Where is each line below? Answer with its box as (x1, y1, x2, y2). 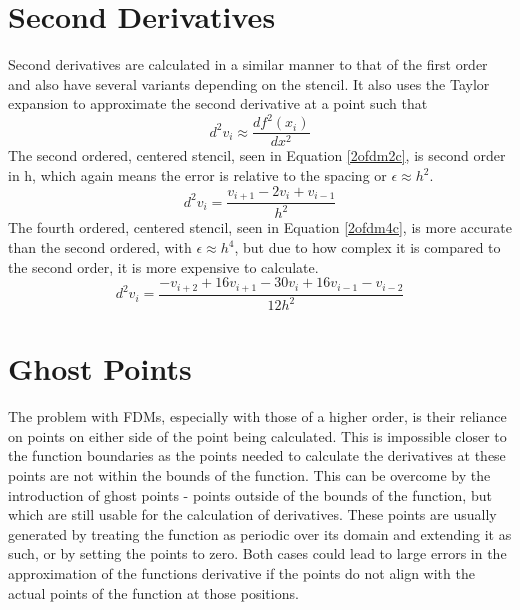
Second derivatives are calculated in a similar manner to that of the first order (8, 54, 488, 75)
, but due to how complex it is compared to (234, 237, 501, 258)
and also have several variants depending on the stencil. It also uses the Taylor (8, 73, 490, 94)
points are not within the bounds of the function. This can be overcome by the (8, 465, 491, 485)
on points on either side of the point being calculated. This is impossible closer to (8, 425, 507, 446)
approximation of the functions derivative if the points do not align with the (8, 562, 475, 583)
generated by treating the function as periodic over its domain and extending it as (8, 523, 512, 544)
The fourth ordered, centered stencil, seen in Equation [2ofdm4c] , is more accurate (8, 217, 512, 238)
